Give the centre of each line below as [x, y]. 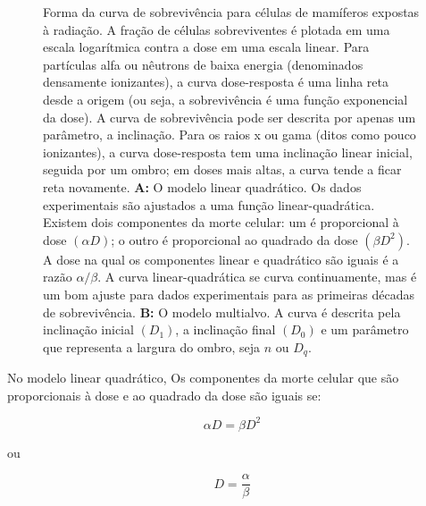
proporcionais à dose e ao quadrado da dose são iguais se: [164, 395]
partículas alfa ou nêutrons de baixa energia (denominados [203, 64]
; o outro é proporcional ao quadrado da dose [234, 239]
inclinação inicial [88, 329]
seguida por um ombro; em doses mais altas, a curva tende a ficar [222, 169]
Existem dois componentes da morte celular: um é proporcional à [221, 222]
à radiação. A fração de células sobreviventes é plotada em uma [217, 29]
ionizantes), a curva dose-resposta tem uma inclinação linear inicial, [228, 152]
